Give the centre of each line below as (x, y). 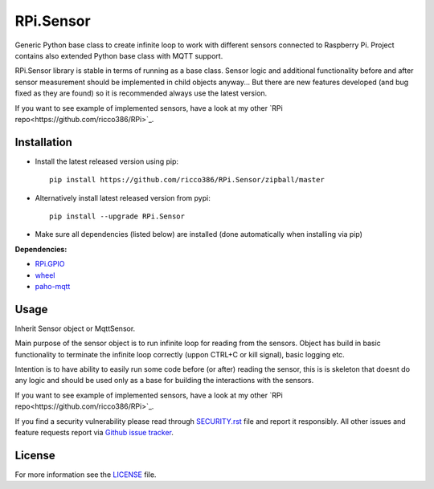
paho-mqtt (53, 286)
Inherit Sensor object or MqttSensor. (75, 328)
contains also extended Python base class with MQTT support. (119, 55)
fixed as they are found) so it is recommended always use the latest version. (141, 93)
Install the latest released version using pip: (107, 161)
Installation (43, 142)
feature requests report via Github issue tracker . (94, 432)
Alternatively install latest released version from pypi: (123, 198)
